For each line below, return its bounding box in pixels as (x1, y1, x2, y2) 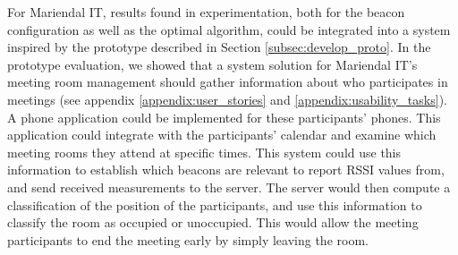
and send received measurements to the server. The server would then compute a (7, 177, 451, 196)
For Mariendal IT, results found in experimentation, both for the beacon (7, 3, 405, 21)
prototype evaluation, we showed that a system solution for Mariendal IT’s (7, 55, 418, 73)
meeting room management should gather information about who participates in (7, 72, 448, 91)
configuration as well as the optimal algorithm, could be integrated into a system (7, 20, 451, 38)
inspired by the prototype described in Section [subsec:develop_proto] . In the (7, 38, 431, 56)
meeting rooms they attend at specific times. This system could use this (7, 142, 402, 161)
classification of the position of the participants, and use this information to (7, 195, 422, 214)
